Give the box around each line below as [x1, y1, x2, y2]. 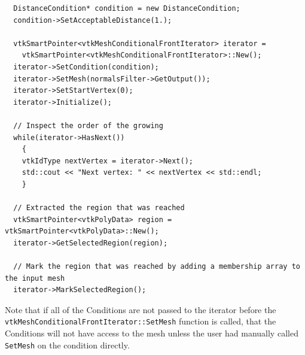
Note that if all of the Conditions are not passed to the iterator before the [5, 303, 276, 315]
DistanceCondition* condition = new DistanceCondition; [13, 4, 240, 13]
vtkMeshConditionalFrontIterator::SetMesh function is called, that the [5, 315, 276, 327]
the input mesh [5, 274, 65, 283]
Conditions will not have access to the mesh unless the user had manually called [5, 327, 298, 339]
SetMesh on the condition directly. [5, 338, 130, 351]
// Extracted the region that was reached [13, 204, 185, 213]
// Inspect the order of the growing [13, 121, 163, 130]
